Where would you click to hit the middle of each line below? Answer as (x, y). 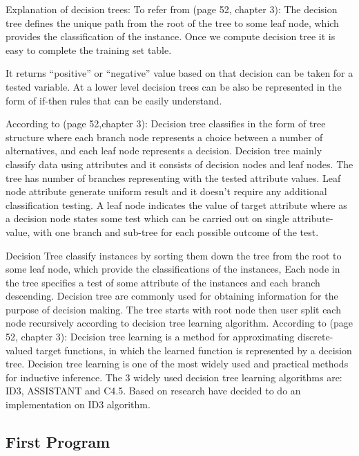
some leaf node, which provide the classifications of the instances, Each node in (173, 269)
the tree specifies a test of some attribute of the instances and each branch (163, 282)
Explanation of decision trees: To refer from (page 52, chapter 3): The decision (172, 9)
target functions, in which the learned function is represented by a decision (194, 350)
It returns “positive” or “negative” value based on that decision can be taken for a (179, 73)
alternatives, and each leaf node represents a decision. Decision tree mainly (164, 151)
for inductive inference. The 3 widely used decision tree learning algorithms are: (174, 377)
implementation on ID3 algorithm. (78, 404)
